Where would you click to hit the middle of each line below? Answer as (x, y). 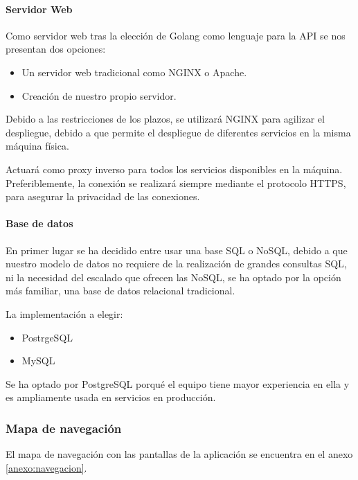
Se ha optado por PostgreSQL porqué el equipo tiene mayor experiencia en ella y (178, 383)
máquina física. (37, 146)
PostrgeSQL (47, 337)
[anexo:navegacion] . (46, 467)
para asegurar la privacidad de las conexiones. (103, 196)
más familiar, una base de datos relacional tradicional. (120, 291)
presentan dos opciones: (56, 49)
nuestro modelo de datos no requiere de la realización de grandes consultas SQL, (176, 264)
